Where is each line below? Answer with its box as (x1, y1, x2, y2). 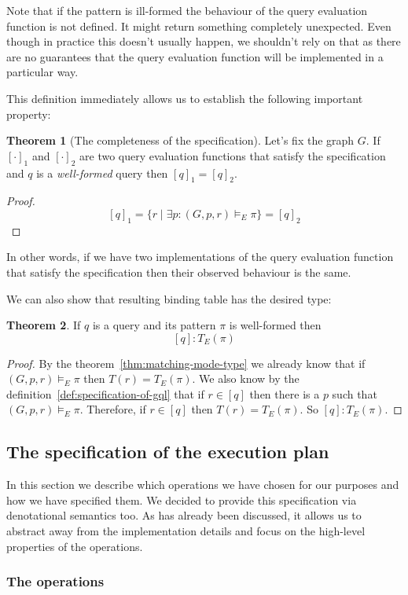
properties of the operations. (6, 538, 143, 554)
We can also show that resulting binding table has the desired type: (6, 290, 332, 307)
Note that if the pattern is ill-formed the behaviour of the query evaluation (6, 2, 368, 18)
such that (332, 385, 377, 402)
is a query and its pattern (92, 317, 216, 333)
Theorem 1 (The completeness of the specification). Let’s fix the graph (6, 132, 355, 149)
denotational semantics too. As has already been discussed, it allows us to (6, 507, 362, 523)
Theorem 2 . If (6, 317, 81, 333)
